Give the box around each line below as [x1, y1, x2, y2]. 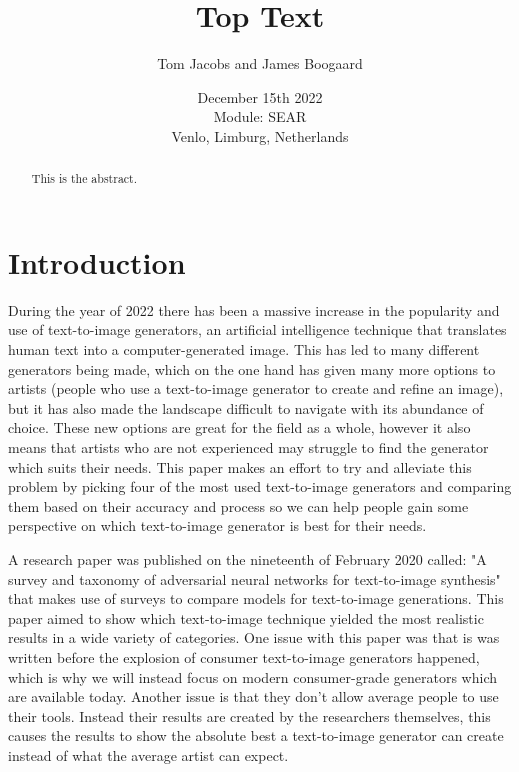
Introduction [8, 241, 186, 282]
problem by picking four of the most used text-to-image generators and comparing [8, 476, 512, 497]
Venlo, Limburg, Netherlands [171, 125, 349, 146]
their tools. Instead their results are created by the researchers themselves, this [8, 705, 491, 726]
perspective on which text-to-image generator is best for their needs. [8, 515, 427, 536]
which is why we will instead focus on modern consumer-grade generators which [8, 666, 497, 687]
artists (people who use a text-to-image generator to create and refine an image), [8, 378, 504, 399]
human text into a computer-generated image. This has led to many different [8, 339, 480, 360]
